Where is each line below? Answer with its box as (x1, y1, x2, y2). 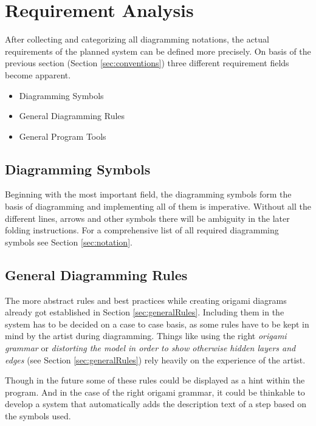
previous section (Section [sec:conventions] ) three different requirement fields (5, 57, 289, 69)
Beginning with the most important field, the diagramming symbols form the (5, 188, 292, 201)
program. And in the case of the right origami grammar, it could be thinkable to (5, 385, 305, 398)
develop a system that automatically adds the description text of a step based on (5, 397, 306, 410)
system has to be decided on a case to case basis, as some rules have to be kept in (5, 317, 309, 330)
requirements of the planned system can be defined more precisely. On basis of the (5, 44, 311, 57)
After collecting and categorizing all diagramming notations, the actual (5, 33, 269, 46)
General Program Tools (19, 129, 106, 142)
